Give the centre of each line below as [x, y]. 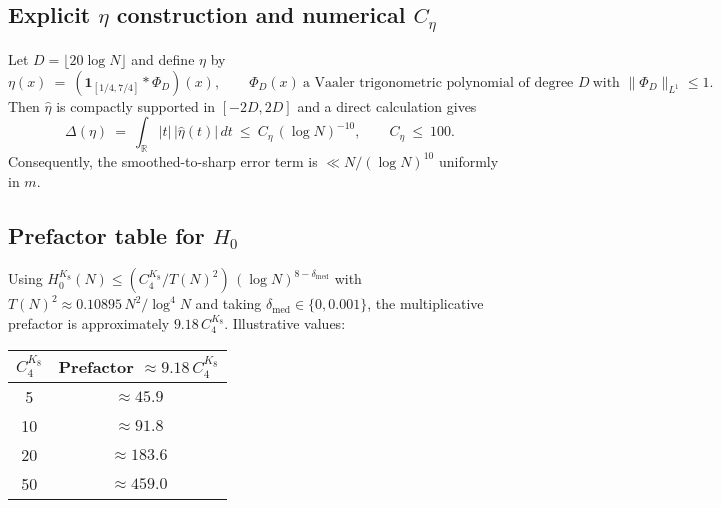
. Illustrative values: [285, 322]
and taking [228, 303]
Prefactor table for [106, 234]
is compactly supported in [136, 105]
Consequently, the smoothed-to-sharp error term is [163, 160]
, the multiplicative [425, 303]
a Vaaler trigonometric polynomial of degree [438, 82]
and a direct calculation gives [387, 105]
